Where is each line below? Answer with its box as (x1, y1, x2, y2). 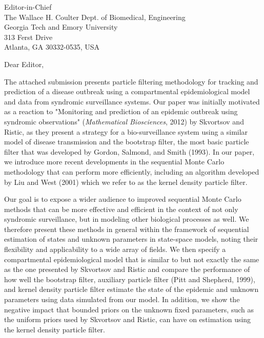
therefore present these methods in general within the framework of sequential (4, 223, 249, 234)
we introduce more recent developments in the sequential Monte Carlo (4, 156, 225, 167)
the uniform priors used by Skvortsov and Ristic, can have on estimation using (4, 314, 251, 325)
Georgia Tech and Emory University (4, 22, 118, 32)
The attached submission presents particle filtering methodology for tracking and (4, 76, 258, 87)
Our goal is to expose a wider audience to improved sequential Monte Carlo (4, 194, 241, 204)
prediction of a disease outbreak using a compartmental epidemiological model (4, 86, 250, 97)
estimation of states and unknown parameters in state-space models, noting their (4, 234, 258, 244)
